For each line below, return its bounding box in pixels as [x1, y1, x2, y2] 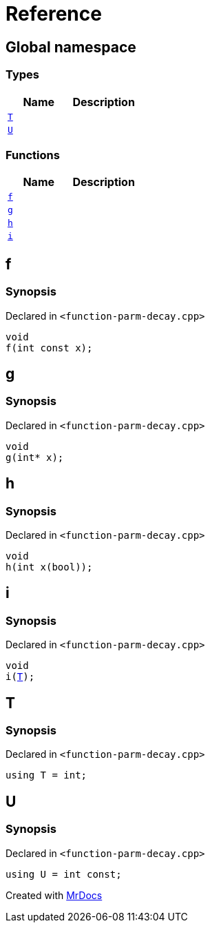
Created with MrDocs [6, 889, 103, 901]
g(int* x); [6, 451, 64, 463]
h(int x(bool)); [6, 561, 93, 573]
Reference [6, 2, 102, 25]
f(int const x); [6, 342, 93, 353]
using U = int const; [6, 868, 122, 880]
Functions [6, 147, 60, 162]
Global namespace [6, 38, 136, 56]
